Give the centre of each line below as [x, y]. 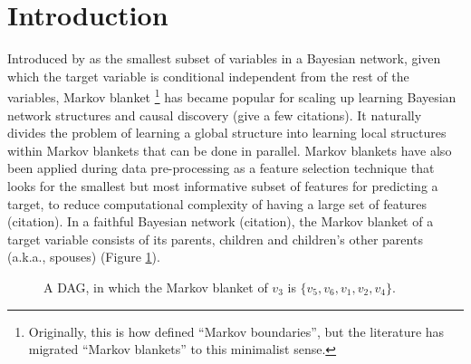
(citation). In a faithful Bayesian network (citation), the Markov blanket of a [221, 221]
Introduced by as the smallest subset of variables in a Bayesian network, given [224, 58]
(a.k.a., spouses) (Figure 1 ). [84, 257]
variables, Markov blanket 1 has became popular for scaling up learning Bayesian [232, 96]
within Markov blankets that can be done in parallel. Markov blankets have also [230, 150]
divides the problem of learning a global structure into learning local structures [227, 133]
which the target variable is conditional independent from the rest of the [208, 76]
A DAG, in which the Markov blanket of [156, 287]
